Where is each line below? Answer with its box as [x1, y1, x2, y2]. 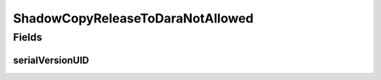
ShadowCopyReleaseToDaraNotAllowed [13, 11, 254, 26]
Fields [13, 31, 42, 44]
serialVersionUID [13, 54, 90, 66]
